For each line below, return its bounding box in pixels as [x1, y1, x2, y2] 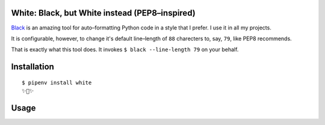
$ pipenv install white [22, 79, 92, 86]
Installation [11, 62, 54, 72]
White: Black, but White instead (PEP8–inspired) [11, 8, 196, 18]
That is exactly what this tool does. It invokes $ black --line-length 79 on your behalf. [11, 46, 239, 53]
